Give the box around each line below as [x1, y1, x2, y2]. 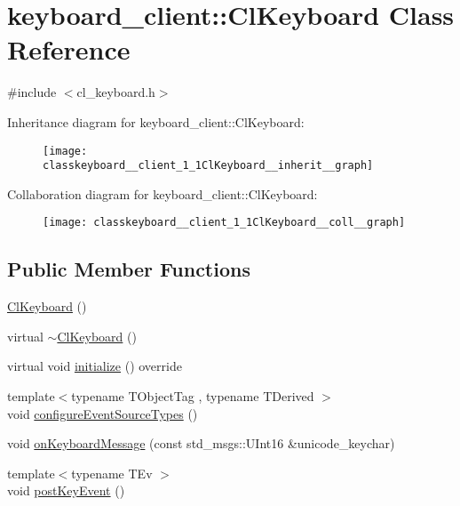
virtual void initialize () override [7, 357, 182, 375]
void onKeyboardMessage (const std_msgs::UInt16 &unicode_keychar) [7, 434, 395, 453]
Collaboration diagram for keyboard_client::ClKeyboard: [7, 184, 318, 203]
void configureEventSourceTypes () [7, 404, 198, 422]
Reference [7, 31, 131, 68]
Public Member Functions [7, 255, 250, 283]
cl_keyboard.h [76, 83, 155, 101]
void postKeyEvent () [7, 481, 125, 500]
